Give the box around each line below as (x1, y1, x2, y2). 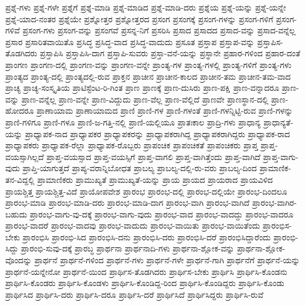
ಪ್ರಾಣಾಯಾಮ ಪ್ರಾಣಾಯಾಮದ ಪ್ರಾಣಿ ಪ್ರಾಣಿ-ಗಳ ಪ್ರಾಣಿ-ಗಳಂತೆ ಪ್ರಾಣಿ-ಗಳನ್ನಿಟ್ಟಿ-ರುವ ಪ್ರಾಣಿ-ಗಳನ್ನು (36, 104, 293, 117)
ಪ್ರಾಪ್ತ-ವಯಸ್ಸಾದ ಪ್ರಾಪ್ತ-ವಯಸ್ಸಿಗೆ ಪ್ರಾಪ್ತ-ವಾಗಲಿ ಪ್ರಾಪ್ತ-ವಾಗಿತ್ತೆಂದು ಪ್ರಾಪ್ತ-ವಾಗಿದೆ (46, 150, 260, 162)
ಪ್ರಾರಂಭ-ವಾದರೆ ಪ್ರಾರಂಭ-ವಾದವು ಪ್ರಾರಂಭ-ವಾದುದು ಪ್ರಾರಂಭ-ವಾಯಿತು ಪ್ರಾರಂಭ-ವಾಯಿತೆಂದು (5, 219, 260, 232)
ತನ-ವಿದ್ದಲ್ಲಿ (5, 173, 35, 185)
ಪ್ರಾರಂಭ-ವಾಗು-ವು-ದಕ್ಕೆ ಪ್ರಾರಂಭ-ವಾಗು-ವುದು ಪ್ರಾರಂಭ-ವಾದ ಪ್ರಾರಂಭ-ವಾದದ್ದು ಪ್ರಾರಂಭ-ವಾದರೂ (29, 208, 294, 220)
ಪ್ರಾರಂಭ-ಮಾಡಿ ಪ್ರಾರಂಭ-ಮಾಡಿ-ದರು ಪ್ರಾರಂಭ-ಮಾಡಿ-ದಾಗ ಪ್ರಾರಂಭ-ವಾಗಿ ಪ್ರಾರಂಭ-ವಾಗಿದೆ (5, 196, 250, 209)
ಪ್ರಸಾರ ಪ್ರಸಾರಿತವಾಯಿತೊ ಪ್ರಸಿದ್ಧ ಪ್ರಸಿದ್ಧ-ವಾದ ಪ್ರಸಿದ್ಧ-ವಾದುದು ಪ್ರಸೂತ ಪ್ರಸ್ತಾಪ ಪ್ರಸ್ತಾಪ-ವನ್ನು (5, 35, 255, 47)
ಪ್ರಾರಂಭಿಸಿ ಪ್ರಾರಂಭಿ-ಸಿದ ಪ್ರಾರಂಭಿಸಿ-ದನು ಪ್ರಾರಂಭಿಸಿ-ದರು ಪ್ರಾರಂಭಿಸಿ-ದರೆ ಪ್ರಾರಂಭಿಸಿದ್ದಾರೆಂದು (22, 230, 271, 243)
